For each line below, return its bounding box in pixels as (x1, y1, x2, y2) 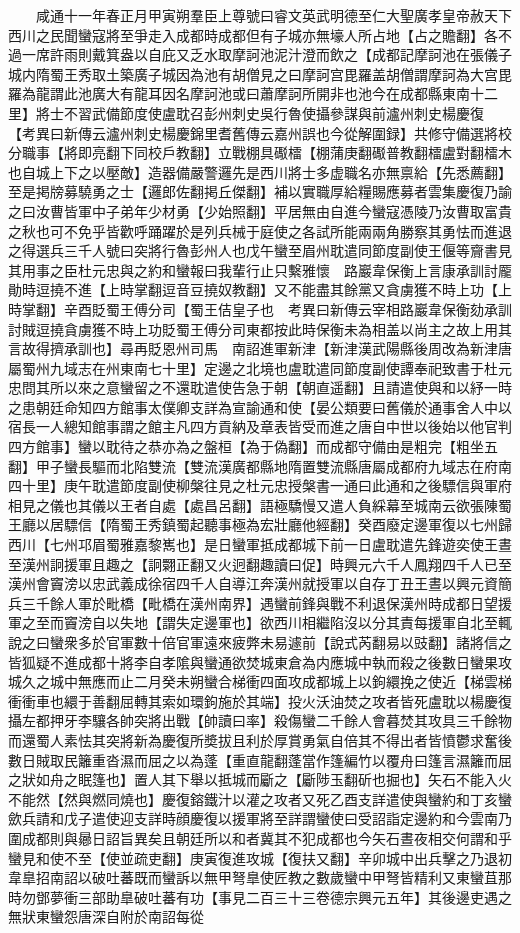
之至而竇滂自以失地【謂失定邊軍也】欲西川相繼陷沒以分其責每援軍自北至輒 (21, 612, 512, 633)
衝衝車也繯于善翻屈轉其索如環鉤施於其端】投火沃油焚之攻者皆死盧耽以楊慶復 (8, 690, 512, 711)
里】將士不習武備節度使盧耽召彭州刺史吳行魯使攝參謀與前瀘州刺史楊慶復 (8, 102, 484, 123)
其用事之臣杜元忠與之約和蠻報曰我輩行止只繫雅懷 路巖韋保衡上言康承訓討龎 (8, 259, 512, 280)
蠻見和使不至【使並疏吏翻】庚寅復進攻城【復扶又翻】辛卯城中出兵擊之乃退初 (8, 847, 512, 868)
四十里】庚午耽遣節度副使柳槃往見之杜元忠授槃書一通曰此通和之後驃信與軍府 (8, 475, 512, 496)
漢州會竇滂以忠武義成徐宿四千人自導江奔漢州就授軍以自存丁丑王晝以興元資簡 (8, 573, 512, 594)
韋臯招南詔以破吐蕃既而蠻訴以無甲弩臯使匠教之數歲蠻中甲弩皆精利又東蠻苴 (8, 867, 498, 888)
